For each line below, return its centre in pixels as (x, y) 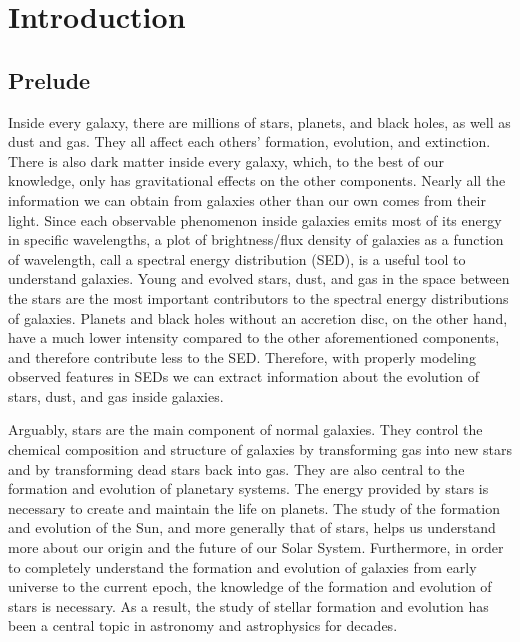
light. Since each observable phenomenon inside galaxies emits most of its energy (255, 219)
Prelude (49, 79)
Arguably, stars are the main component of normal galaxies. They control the (245, 429)
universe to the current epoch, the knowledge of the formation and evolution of (250, 586)
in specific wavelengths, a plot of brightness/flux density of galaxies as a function (256, 239)
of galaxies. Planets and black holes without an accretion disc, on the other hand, (258, 317)
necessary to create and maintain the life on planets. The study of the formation (254, 507)
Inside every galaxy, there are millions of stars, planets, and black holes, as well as (259, 121)
